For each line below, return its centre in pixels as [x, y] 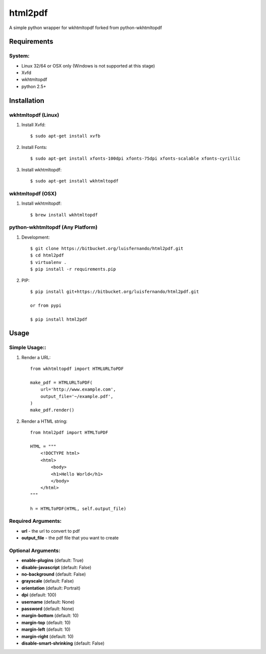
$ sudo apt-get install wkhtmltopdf [74, 181]
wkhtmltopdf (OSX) [33, 193]
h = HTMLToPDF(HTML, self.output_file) [78, 509]
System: [19, 56]
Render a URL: [36, 357]
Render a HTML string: [44, 421]
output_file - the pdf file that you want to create [70, 538]
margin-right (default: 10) [48, 636]
